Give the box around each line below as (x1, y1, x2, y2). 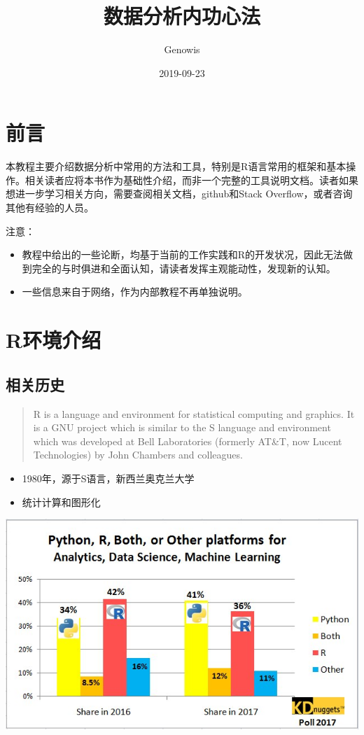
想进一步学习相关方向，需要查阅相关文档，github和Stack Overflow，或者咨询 (6, 186, 353, 201)
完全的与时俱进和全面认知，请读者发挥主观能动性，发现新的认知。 (31, 260, 336, 275)
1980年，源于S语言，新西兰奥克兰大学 (22, 470, 195, 485)
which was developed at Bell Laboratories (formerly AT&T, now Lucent (33, 433, 342, 448)
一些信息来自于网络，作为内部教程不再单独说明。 (22, 284, 248, 299)
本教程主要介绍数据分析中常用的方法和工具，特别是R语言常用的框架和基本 (6, 159, 346, 174)
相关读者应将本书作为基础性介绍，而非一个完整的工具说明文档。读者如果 (24, 172, 358, 187)
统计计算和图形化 (22, 494, 101, 509)
